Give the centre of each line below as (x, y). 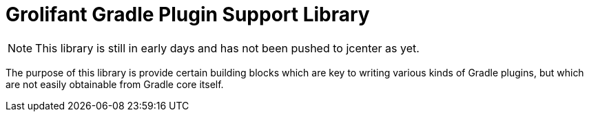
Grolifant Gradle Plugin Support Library (188, 14)
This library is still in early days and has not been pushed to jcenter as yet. (227, 48)
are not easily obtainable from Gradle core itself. (115, 84)
